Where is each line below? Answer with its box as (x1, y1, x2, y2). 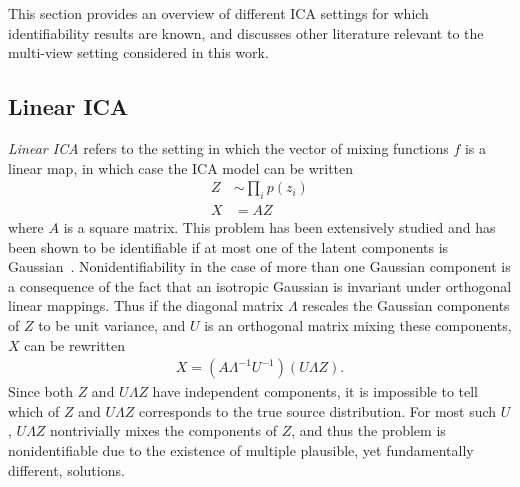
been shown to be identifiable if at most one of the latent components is (8, 236, 449, 257)
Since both (8, 381, 73, 402)
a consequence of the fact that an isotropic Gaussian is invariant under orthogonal (8, 275, 512, 296)
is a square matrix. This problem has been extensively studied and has (63, 217, 496, 238)
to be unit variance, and (38, 315, 186, 335)
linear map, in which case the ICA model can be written (8, 157, 354, 178)
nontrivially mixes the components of (50, 420, 277, 441)
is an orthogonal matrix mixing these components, (204, 315, 512, 335)
